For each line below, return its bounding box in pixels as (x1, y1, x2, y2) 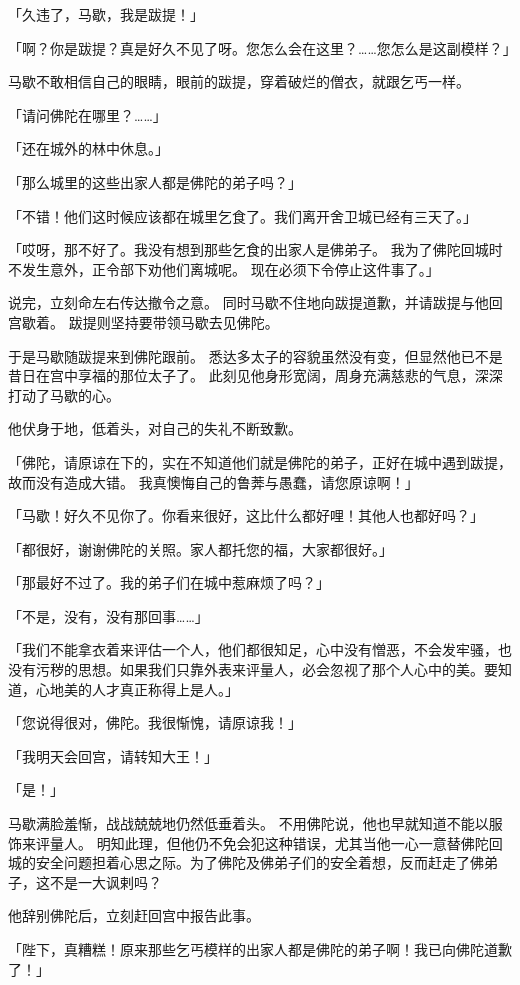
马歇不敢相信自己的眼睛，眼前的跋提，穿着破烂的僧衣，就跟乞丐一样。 (8, 71, 470, 92)
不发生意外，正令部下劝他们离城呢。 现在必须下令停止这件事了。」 (8, 258, 440, 279)
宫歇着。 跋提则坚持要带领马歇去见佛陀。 (8, 311, 279, 332)
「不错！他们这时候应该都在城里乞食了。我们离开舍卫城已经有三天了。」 (8, 205, 477, 226)
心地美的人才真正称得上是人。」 (35, 678, 239, 699)
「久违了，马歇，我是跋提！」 (8, 4, 204, 24)
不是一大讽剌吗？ (49, 871, 162, 892)
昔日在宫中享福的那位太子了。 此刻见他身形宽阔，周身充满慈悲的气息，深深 (8, 365, 503, 386)
